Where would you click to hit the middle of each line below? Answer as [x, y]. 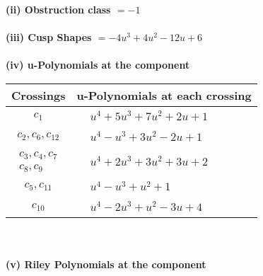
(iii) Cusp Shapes [49, 37]
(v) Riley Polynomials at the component [106, 264]
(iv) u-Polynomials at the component [98, 65]
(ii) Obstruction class [58, 9]
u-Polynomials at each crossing [164, 95]
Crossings [39, 95]
